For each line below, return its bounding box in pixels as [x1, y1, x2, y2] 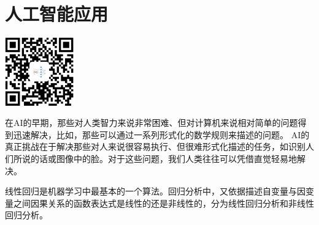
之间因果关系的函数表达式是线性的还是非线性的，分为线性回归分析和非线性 [13, 196, 314, 209]
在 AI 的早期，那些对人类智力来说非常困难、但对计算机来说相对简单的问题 [5, 116, 298, 129]
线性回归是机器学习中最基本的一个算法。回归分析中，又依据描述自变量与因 [5, 185, 306, 197]
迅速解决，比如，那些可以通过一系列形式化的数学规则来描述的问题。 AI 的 [13, 128, 310, 141]
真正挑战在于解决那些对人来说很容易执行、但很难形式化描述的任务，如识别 [5, 140, 306, 153]
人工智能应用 [5, 1, 109, 26]
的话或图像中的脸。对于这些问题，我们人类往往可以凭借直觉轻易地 [30, 152, 297, 165]
